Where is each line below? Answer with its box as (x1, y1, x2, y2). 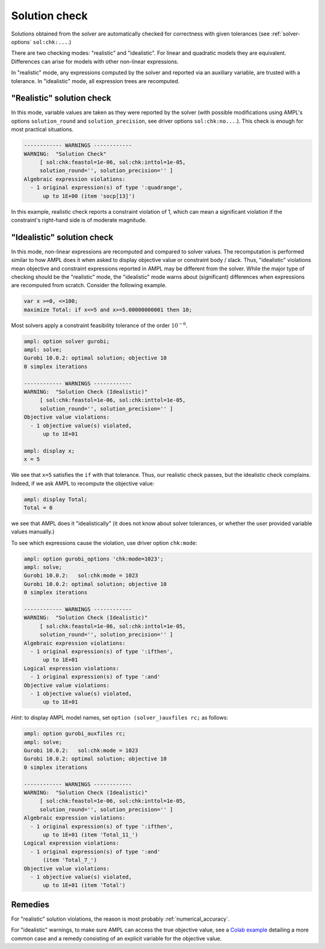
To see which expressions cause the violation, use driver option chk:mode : (11, 539, 198, 546)
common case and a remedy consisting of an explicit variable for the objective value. (11, 935, 222, 942)
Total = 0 (23, 504, 53, 511)
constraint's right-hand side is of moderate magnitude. (11, 216, 147, 223)
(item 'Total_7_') (43, 857, 97, 863)
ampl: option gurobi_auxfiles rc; (23, 730, 126, 737)
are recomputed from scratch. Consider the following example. (11, 282, 167, 289)
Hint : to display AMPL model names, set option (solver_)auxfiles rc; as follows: (11, 714, 229, 721)
